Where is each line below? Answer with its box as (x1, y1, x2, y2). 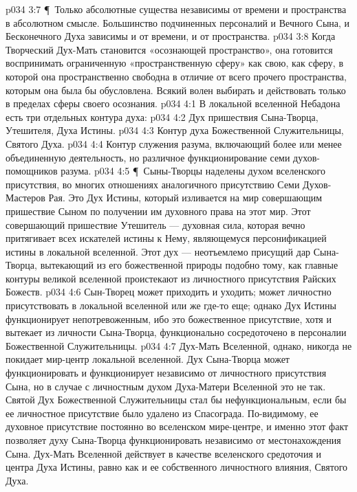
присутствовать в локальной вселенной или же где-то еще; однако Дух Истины (6, 298, 336, 313)
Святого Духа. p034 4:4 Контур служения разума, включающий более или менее (6, 136, 342, 150)
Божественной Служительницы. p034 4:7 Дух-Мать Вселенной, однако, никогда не (6, 338, 352, 353)
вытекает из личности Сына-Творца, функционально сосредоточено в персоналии (6, 325, 347, 339)
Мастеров (6, 190, 45, 205)
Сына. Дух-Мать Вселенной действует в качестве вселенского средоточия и (6, 446, 321, 460)
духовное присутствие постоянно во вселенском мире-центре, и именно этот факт (6, 419, 349, 434)
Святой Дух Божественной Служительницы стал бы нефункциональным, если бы (6, 392, 347, 407)
